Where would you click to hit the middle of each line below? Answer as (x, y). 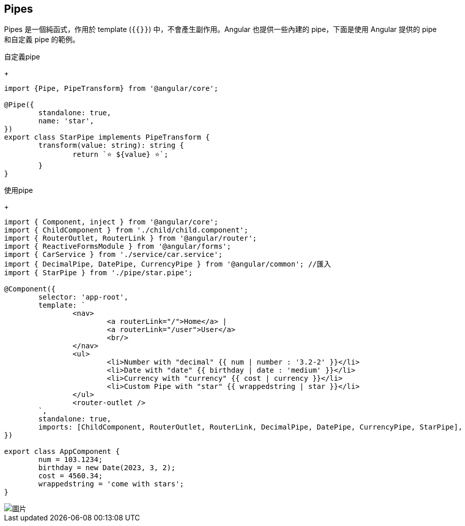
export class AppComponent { (62, 452)
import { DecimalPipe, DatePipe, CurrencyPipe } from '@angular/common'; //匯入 (168, 264)
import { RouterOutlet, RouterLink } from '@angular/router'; (131, 238)
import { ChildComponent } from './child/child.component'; (126, 230)
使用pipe (19, 190)
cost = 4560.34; (70, 476)
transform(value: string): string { (111, 145)
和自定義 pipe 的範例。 (42, 40)
